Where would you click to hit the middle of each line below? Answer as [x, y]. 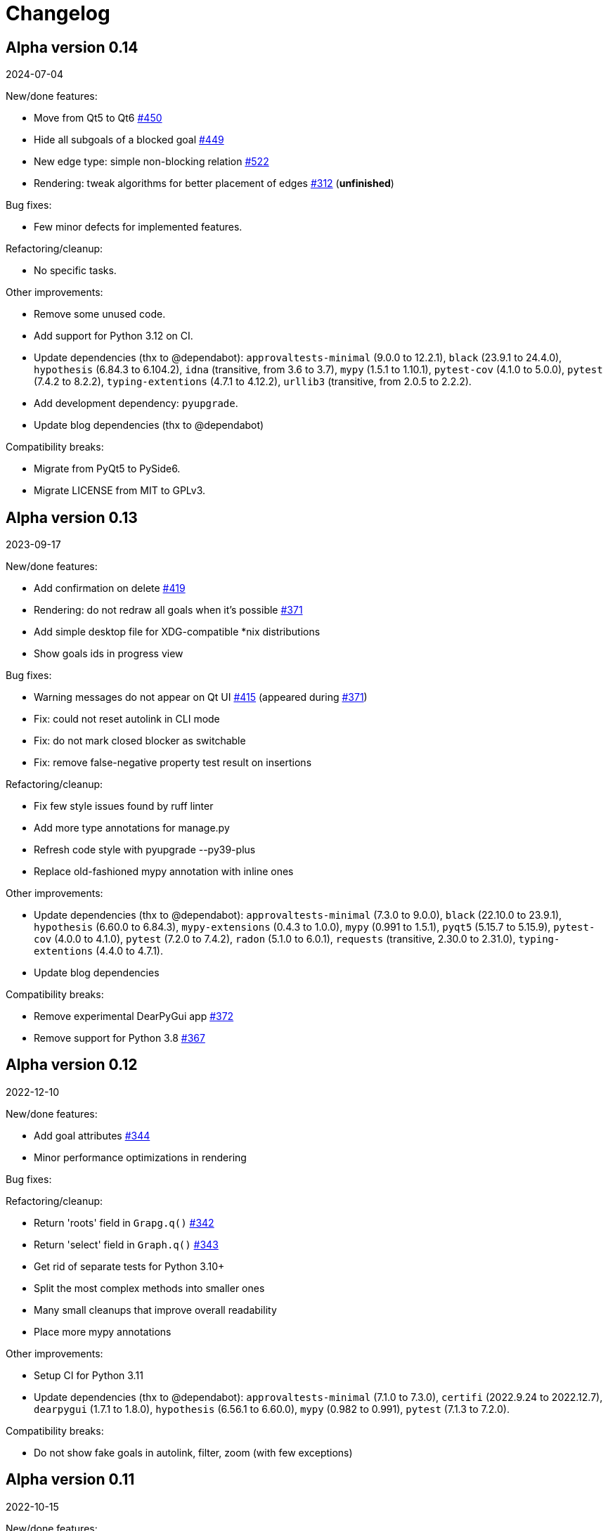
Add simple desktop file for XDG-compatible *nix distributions [177, 632]
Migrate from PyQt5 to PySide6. [107, 469]
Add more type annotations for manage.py [132, 828]
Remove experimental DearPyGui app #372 [134, 1016]
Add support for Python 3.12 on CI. [114, 336]
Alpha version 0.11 [70, 1480]
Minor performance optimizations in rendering [140, 1157]
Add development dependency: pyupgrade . [136, 403]
